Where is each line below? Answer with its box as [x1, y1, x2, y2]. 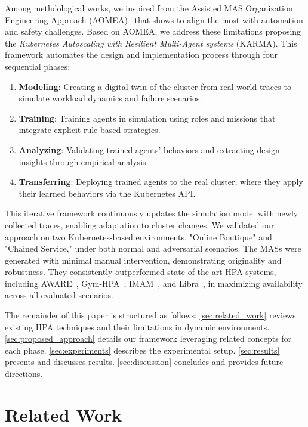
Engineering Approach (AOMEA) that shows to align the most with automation [5, 13, 303, 26]
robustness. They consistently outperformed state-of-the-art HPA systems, [5, 265, 276, 278]
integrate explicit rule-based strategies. [19, 123, 161, 136]
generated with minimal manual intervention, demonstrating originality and [5, 253, 282, 266]
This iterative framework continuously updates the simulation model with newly [5, 207, 298, 219]
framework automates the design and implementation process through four [5, 48, 278, 61]
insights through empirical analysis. [19, 155, 149, 168]
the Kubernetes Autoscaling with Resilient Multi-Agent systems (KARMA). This [5, 36, 297, 49]
